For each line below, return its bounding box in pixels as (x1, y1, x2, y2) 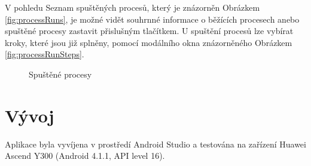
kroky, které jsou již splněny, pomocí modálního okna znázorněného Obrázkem (5, 36, 292, 48)
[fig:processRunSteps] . (5, 48, 84, 60)
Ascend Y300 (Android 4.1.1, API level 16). (5, 149, 165, 162)
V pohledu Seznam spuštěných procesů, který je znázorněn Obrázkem (5, 1, 260, 13)
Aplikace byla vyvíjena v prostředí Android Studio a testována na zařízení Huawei (5, 137, 306, 150)
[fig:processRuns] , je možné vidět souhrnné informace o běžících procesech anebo (5, 13, 300, 25)
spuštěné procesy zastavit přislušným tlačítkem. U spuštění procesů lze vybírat (5, 24, 294, 37)
